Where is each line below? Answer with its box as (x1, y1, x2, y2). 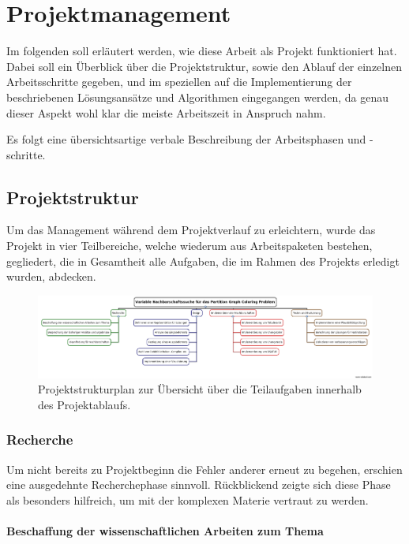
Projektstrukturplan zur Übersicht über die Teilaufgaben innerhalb (38, 381, 362, 397)
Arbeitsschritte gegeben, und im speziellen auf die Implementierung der (6, 73, 352, 90)
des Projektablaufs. (38, 396, 131, 412)
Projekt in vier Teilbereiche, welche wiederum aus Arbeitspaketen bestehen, (6, 237, 373, 254)
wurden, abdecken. (6, 268, 96, 285)
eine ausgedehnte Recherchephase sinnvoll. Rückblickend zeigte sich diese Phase (6, 476, 391, 493)
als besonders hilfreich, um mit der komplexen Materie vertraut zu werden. (6, 491, 369, 508)
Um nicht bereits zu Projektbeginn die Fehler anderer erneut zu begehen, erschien (6, 460, 403, 477)
